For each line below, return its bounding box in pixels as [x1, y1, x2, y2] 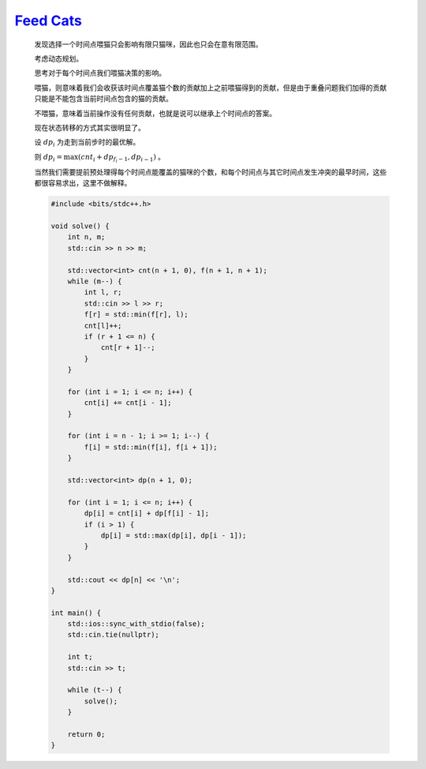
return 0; [67, 730, 106, 738]
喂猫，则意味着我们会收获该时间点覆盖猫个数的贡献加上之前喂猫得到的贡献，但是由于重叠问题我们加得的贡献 [34, 83, 387, 92]
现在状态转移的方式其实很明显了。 [34, 122, 145, 132]
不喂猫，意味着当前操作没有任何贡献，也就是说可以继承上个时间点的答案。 [34, 108, 276, 118]
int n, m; [67, 233, 106, 242]
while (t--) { [67, 685, 122, 695]
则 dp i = [34, 152, 63, 163]
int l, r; [84, 288, 122, 297]
